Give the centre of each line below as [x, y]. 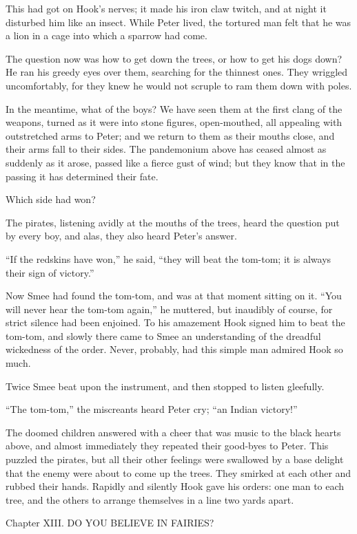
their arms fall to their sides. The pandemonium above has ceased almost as [166, 149]
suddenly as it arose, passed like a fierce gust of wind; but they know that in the [175, 162]
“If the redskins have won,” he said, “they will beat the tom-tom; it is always [169, 258]
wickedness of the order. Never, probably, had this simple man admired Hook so [174, 349]
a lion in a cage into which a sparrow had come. [106, 35]
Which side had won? [51, 199]
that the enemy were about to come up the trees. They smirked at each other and [178, 472]
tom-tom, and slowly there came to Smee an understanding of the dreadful [163, 335]
